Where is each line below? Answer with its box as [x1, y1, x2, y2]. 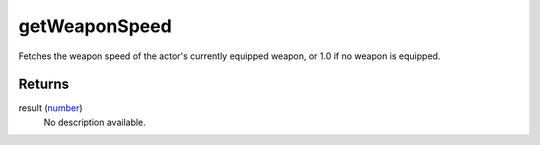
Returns [18, 76, 70, 93]
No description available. [43, 116, 147, 128]
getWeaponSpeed [18, 15, 172, 37]
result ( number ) [18, 102, 84, 114]
